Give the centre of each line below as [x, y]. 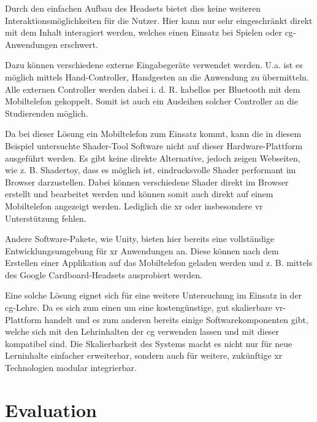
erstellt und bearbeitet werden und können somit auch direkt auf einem [139, 194]
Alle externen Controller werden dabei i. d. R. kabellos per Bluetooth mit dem [153, 89]
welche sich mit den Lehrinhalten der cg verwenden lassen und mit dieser [142, 331]
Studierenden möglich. [47, 113]
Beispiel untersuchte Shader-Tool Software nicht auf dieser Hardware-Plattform [154, 145]
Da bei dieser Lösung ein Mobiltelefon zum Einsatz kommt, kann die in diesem [153, 134]
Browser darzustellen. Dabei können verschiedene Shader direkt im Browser [147, 182]
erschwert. [79, 44]
